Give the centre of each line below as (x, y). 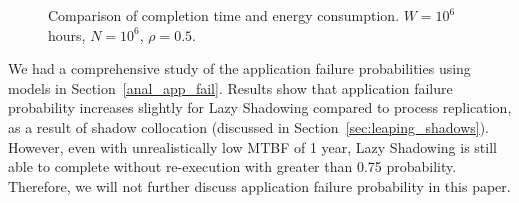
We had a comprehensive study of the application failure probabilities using (239, 68)
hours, (67, 34)
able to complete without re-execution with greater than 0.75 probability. (232, 166)
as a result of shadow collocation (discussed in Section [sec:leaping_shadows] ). (249, 126)
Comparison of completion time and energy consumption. (224, 15)
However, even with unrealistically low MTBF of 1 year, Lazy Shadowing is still (252, 146)
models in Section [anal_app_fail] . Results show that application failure (230, 87)
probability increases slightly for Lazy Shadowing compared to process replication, (260, 107)
